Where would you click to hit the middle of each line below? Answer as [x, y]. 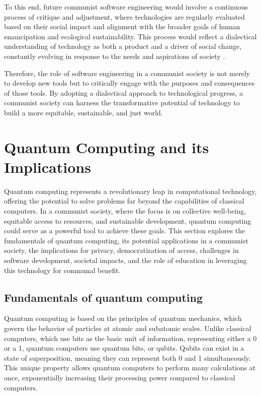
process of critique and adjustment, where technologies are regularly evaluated [124, 16]
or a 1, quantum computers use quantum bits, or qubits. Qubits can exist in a [124, 348]
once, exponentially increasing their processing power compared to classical [120, 377]
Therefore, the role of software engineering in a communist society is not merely [127, 73]
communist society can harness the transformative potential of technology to [122, 103]
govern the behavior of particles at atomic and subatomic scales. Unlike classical [128, 328]
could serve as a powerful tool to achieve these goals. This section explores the [125, 230]
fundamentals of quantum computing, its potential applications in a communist [126, 240]
